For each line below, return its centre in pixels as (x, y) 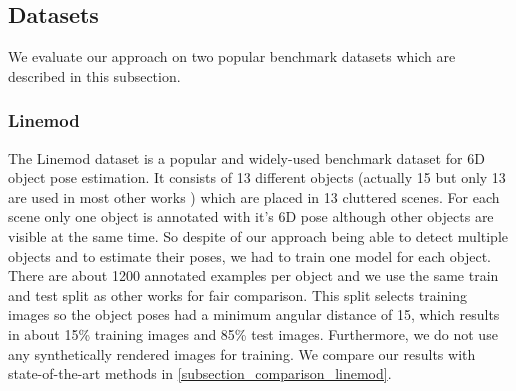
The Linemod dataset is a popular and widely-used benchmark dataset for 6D (246, 157)
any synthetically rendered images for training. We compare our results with (242, 353)
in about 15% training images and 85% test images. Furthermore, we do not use (253, 333)
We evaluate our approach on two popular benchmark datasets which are (232, 56)
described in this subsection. (94, 75)
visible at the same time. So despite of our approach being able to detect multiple (258, 235)
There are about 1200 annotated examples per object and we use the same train (253, 275)
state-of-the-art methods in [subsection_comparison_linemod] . (200, 373)
